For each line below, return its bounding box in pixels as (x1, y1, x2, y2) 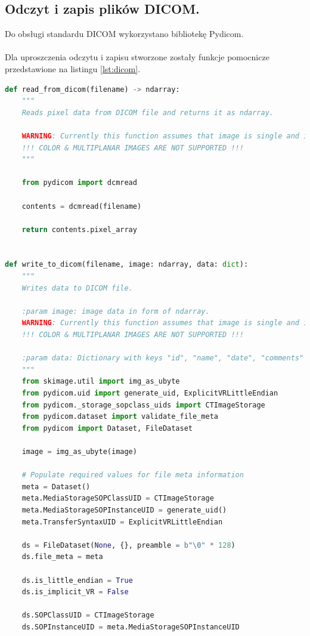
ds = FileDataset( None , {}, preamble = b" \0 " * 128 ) (21, 541, 235, 549)
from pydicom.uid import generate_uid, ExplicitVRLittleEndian (21, 389, 278, 398)
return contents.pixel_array (21, 225, 137, 234)
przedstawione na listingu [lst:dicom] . (5, 62, 141, 75)
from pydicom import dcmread (21, 178, 137, 187)
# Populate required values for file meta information (21, 471, 244, 480)
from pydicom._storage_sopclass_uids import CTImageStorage (21, 400, 265, 409)
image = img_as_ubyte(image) (21, 447, 137, 456)
